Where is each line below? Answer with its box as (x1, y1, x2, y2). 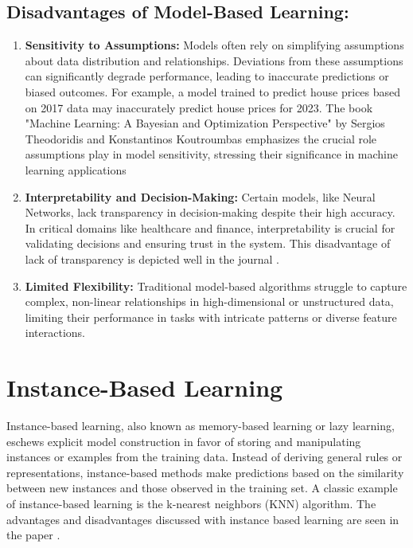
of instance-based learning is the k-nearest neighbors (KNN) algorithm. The (6, 495, 376, 511)
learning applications (25, 161, 127, 178)
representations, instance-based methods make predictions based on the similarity (6, 464, 404, 480)
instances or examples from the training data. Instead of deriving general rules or (6, 448, 403, 465)
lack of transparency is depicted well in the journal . (25, 250, 279, 267)
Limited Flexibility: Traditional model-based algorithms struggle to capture (25, 277, 407, 294)
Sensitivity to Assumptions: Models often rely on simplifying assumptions (25, 37, 404, 53)
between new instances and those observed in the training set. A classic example (6, 479, 398, 496)
